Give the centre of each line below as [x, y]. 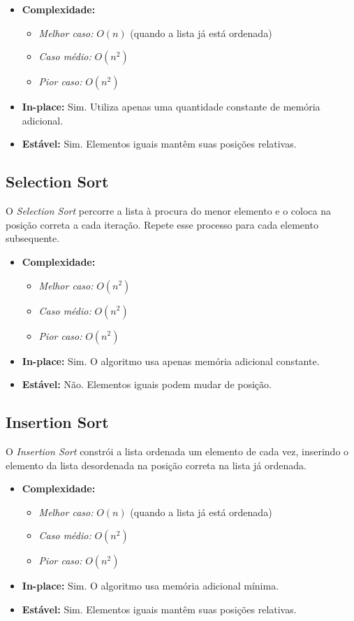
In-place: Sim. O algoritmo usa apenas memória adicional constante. [171, 361]
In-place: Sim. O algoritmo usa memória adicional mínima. [150, 586]
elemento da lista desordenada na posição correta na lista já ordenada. [156, 465]
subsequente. [33, 238]
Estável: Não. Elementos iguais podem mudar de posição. [147, 384]
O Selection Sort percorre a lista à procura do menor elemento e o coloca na [169, 211]
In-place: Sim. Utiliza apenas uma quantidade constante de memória [171, 107]
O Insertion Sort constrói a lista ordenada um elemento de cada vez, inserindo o [177, 451]
